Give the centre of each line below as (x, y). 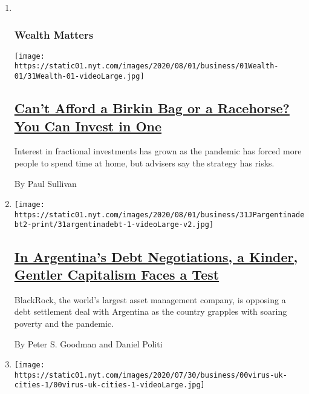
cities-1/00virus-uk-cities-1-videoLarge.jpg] (109, 385)
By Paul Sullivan (45, 183)
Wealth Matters (54, 34)
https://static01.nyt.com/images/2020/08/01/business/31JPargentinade (159, 215)
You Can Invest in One (88, 126)
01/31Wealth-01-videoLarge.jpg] (79, 77)
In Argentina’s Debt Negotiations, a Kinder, (156, 256)
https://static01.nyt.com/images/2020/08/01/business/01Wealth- (146, 66)
